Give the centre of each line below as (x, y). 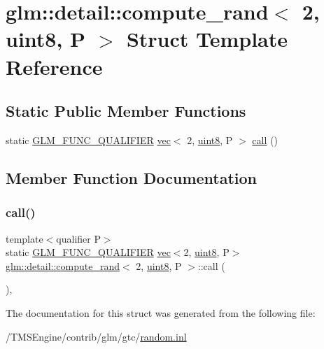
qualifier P (78, 238)
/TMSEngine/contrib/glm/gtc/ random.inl (96, 336)
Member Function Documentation (132, 177)
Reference (54, 66)
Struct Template (207, 39)
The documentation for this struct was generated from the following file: (161, 312)
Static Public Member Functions (126, 111)
